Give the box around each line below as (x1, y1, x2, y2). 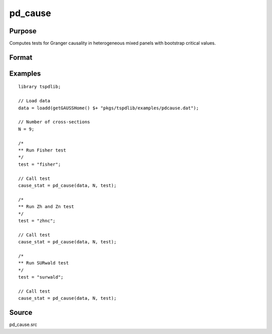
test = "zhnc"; (18, 218, 56, 224)
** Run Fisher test (18, 148, 66, 153)
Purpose (9, 27, 37, 35)
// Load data (18, 98, 50, 104)
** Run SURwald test (18, 260, 69, 266)
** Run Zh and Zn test (18, 204, 75, 210)
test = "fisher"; (18, 161, 61, 167)
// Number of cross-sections (18, 119, 90, 125)
